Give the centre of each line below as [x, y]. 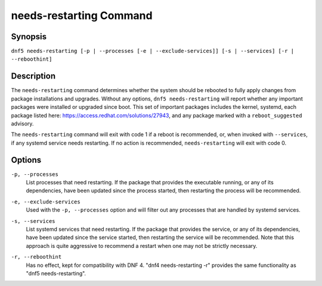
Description [33, 76]
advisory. [22, 123]
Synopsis [29, 37]
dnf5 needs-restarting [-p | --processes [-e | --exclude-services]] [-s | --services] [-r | [153, 51]
